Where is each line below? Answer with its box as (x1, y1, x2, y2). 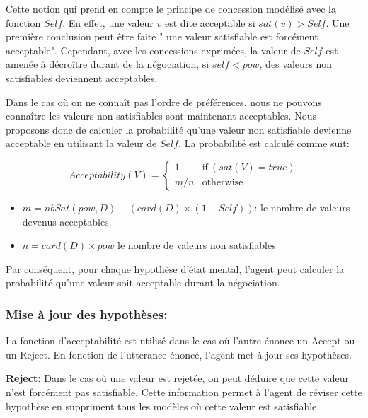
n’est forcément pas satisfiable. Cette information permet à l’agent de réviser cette (6, 384, 362, 399)
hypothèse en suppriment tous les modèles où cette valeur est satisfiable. (6, 398, 320, 413)
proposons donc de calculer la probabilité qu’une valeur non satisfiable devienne (6, 122, 352, 137)
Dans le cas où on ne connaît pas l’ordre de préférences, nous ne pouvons (6, 94, 322, 109)
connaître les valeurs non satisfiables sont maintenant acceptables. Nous (6, 108, 316, 123)
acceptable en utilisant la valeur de (6, 136, 157, 151)
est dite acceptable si (164, 15, 255, 30)
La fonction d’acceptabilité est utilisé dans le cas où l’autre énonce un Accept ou (6, 333, 355, 348)
